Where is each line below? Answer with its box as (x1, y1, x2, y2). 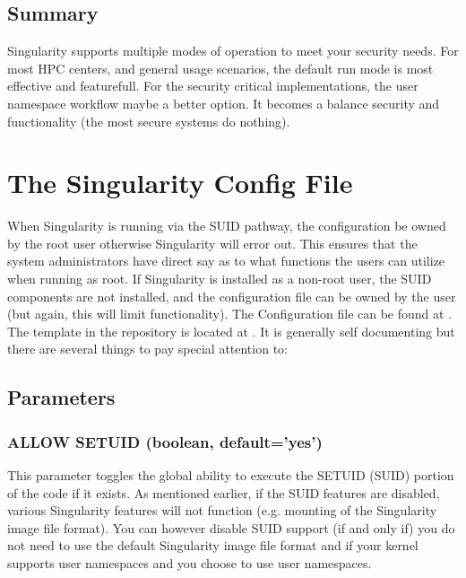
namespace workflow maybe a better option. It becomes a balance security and (7, 93, 440, 112)
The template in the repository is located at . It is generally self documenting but (7, 321, 455, 340)
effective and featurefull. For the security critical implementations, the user (7, 76, 419, 95)
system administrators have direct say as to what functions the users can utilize (7, 251, 445, 270)
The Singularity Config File (7, 164, 353, 201)
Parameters (7, 383, 116, 411)
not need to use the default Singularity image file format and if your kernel (7, 536, 419, 555)
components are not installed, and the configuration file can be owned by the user (7, 286, 456, 305)
